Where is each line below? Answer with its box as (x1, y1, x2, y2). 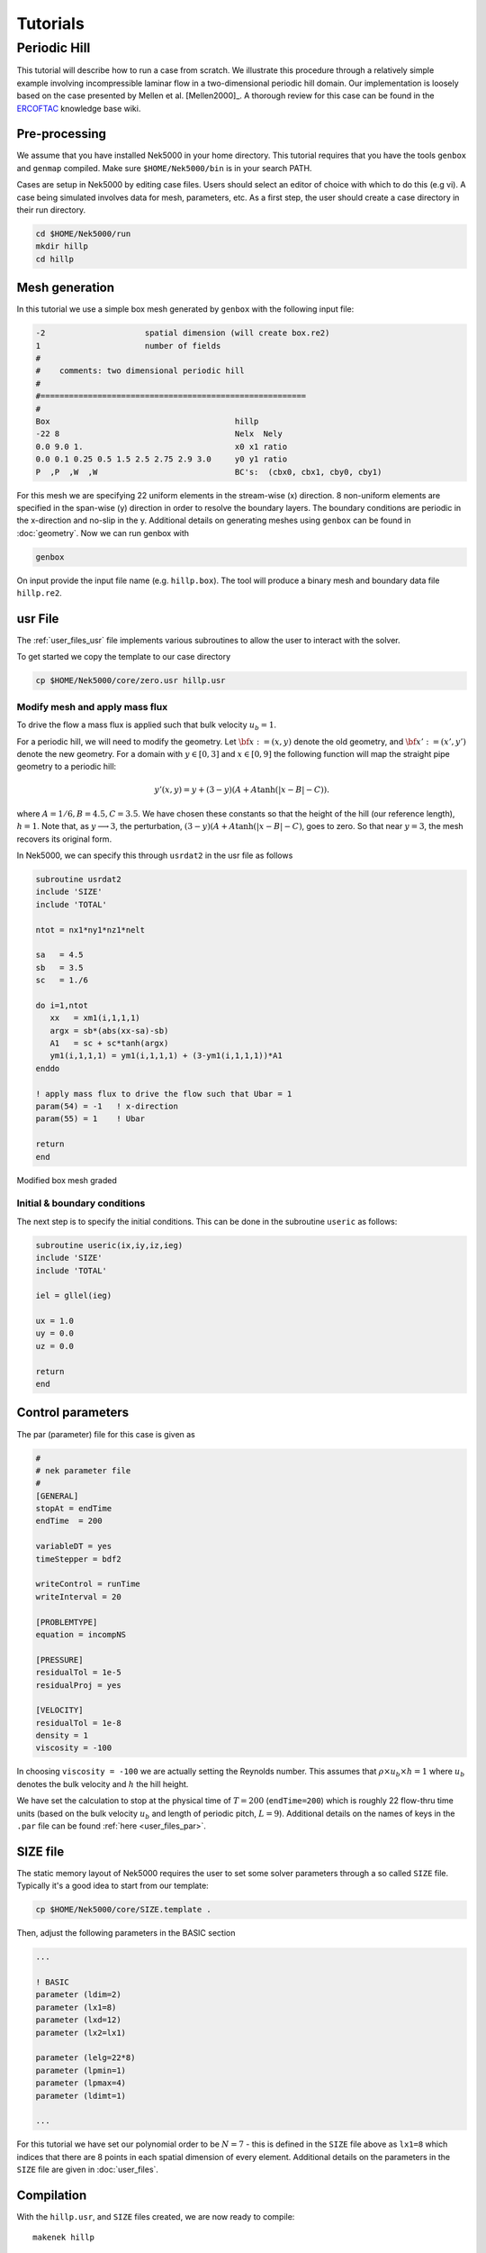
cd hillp (35, 253, 75, 264)
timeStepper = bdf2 (35, 1554, 121, 1564)
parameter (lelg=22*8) (35, 2053, 136, 2063)
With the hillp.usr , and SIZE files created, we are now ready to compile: (16, 2212, 295, 2222)
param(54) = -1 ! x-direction (35, 1101, 179, 1112)
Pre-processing (16, 126, 107, 141)
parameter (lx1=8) (35, 2002, 117, 2012)
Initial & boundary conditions (16, 1197, 146, 1209)
